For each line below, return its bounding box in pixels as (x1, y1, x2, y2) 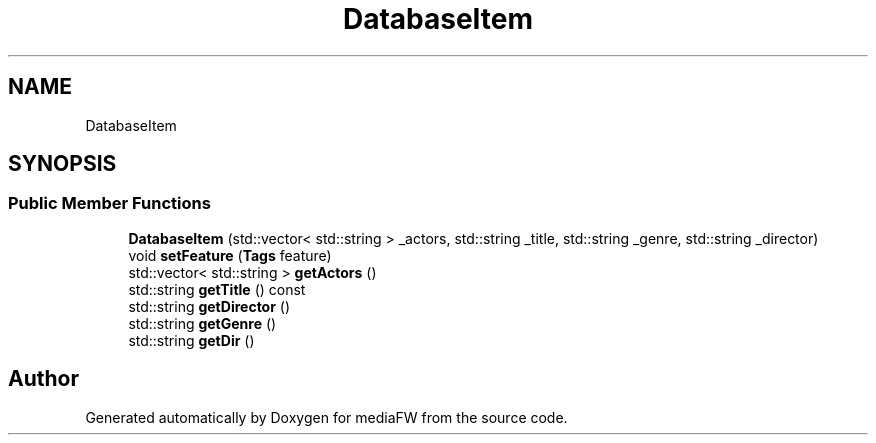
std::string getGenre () (128, 314, 277, 332)
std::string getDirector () (128, 297, 291, 315)
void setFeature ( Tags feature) (128, 246, 332, 264)
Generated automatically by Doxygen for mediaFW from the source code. (85, 408, 568, 426)
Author (8, 366, 79, 392)
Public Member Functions (8, 193, 211, 214)
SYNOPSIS (8, 151, 117, 177)
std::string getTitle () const (128, 280, 306, 298)
